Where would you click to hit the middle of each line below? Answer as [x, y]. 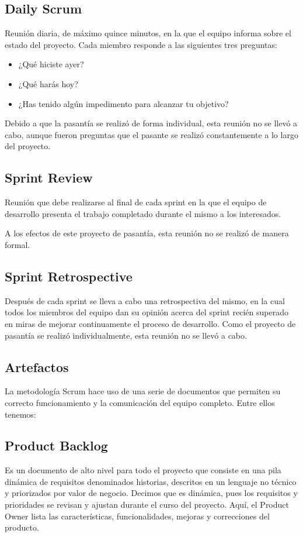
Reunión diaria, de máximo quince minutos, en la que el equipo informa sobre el [148, 33]
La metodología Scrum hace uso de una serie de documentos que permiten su [143, 391]
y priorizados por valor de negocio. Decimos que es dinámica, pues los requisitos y [151, 493]
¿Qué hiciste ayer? [51, 64]
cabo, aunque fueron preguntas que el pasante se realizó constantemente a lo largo [151, 134]
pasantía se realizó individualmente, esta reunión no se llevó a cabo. [126, 335]
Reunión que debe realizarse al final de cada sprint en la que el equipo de [136, 202]
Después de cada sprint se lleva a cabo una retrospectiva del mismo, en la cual [145, 300]
